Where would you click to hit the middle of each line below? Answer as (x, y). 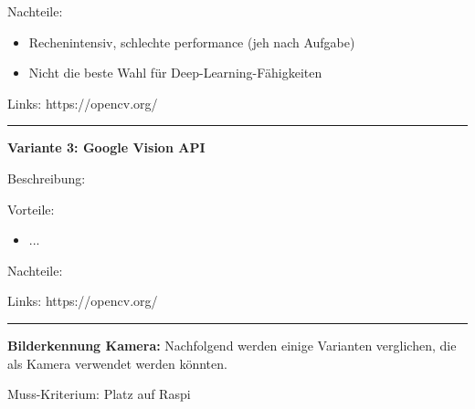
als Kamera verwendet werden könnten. (117, 363)
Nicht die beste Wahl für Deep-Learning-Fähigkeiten (175, 73)
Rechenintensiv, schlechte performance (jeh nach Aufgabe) (192, 42)
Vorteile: (31, 209)
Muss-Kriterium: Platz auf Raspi (99, 394)
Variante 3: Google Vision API (106, 147)
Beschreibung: (47, 178)
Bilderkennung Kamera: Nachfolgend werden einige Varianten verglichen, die (232, 345)
